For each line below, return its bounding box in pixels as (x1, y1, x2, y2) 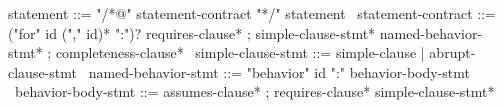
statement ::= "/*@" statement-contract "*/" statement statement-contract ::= (8, 3, 496, 23)
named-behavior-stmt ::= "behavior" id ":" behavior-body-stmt (88, 61, 470, 82)
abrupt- (429, 42, 476, 63)
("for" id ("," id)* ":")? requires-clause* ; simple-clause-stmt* (8, 22, 376, 43)
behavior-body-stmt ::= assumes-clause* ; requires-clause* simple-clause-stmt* (14, 81, 495, 102)
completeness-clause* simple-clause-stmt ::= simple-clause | (55, 42, 425, 63)
